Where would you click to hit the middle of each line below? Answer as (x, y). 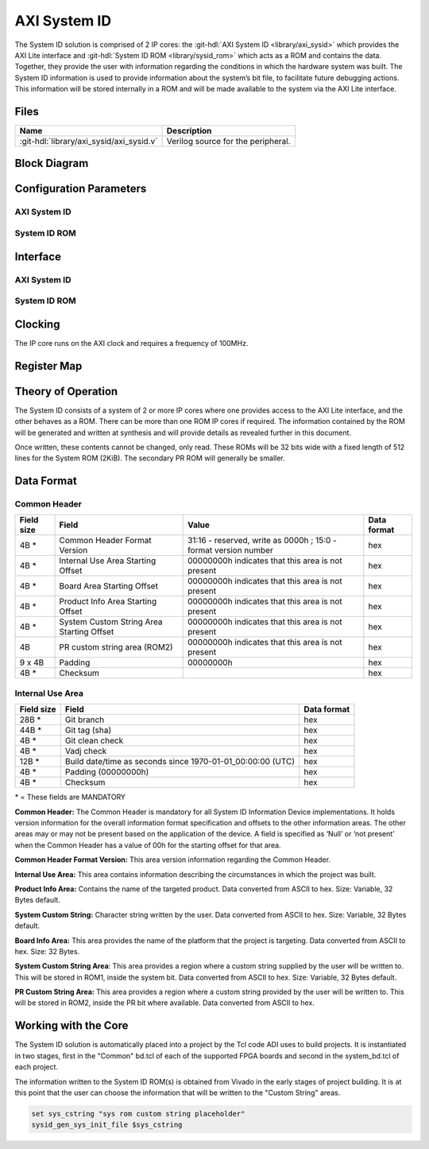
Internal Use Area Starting (108, 561)
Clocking (37, 324)
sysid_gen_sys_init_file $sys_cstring (107, 1125)
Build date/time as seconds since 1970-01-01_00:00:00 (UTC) (180, 762)
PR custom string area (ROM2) (116, 647)
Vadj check (86, 751)
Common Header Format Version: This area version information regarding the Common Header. (173, 860)
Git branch (85, 720)
